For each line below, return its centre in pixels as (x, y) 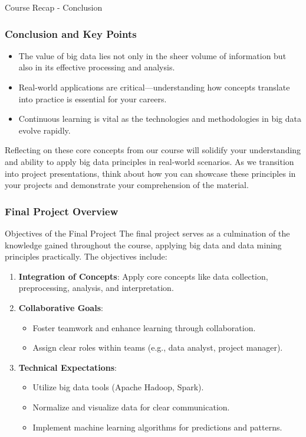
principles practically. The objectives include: (86, 256)
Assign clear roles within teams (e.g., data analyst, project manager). (158, 347)
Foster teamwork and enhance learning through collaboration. (144, 327)
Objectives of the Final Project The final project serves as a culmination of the (147, 233)
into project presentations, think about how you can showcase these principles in (150, 173)
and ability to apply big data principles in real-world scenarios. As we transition (149, 161)
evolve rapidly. (45, 130)
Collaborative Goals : (61, 307)
